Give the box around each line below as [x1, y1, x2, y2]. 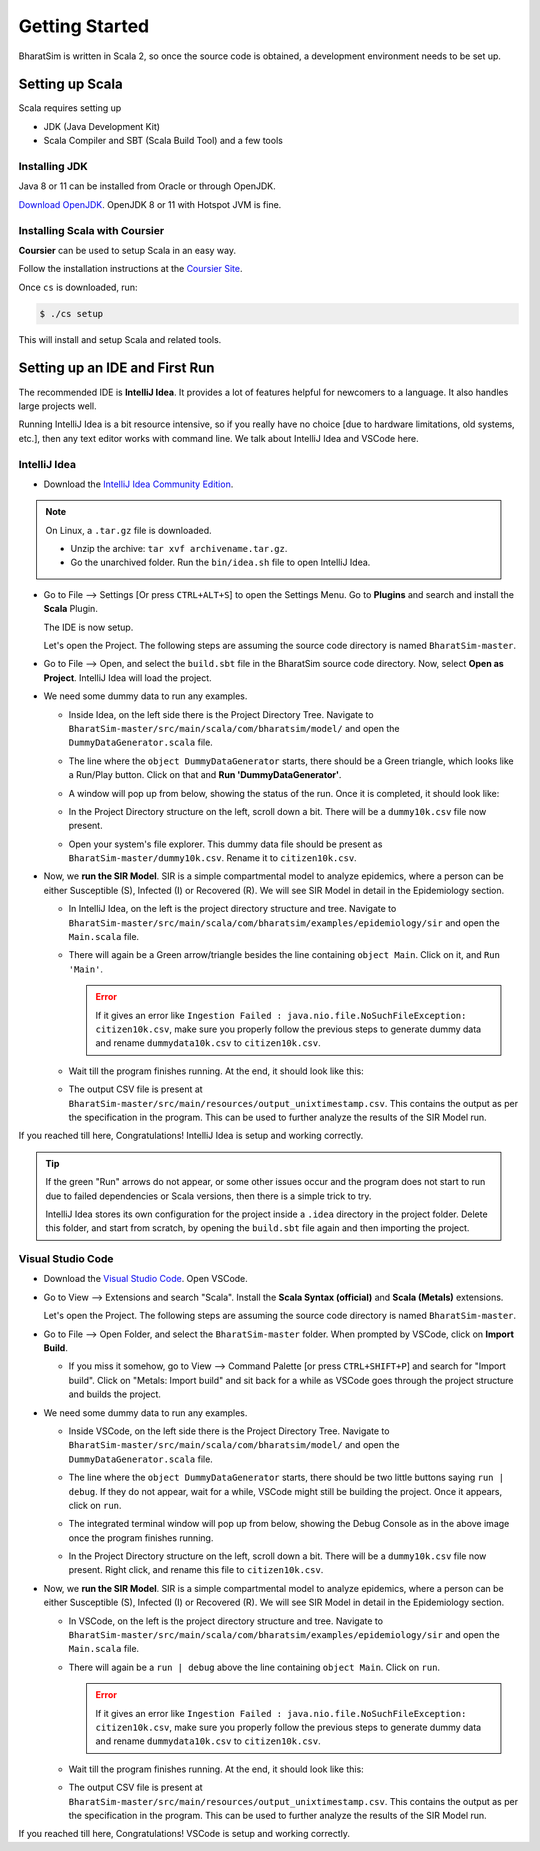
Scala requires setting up [18, 102, 122, 114]
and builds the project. [68, 1388, 162, 1400]
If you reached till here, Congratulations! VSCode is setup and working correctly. [18, 1828, 350, 1840]
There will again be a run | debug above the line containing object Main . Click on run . [68, 1661, 440, 1673]
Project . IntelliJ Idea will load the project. [43, 671, 212, 684]
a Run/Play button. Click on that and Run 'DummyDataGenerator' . [68, 769, 342, 781]
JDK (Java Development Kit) [43, 120, 160, 132]
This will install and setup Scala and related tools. [18, 333, 222, 345]
